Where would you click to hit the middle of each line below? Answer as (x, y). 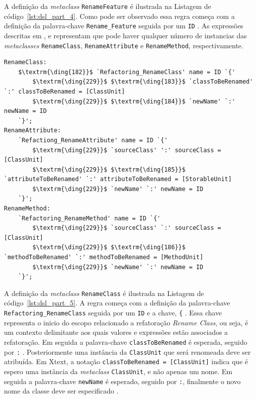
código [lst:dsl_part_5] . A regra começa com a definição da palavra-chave (117, 303)
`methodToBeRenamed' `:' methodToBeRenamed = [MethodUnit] (104, 257)
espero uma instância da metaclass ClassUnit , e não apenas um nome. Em (118, 371)
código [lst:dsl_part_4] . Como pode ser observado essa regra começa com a (120, 16)
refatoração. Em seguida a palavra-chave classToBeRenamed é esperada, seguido (126, 342)
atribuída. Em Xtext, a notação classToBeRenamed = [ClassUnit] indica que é (126, 361)
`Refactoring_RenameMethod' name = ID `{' (89, 218)
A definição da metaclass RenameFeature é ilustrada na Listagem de (108, 6)
